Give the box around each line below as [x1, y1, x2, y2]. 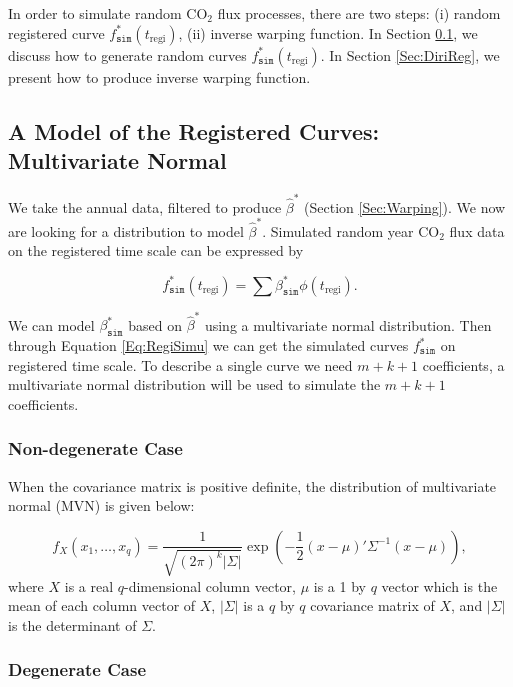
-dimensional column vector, [123, 575, 296, 596]
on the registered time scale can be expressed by [8, 240, 304, 261]
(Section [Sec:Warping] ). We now [304, 196, 506, 217]
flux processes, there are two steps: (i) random [217, 3, 501, 23]
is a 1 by [313, 575, 366, 596]
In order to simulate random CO [8, 3, 208, 23]
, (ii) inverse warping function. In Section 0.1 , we [178, 22, 478, 43]
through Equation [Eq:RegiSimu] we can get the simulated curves [8, 335, 409, 356]
